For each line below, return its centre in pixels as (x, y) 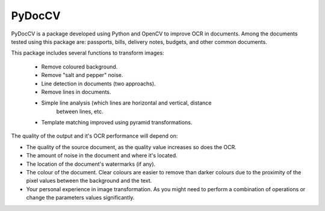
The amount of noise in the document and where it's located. (102, 156)
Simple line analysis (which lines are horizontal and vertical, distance (126, 103)
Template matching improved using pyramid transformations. (117, 123)
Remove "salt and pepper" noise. (82, 75)
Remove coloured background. (79, 67)
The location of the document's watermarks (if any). (91, 164)
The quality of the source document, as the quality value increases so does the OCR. (132, 147)
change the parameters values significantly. (80, 198)
